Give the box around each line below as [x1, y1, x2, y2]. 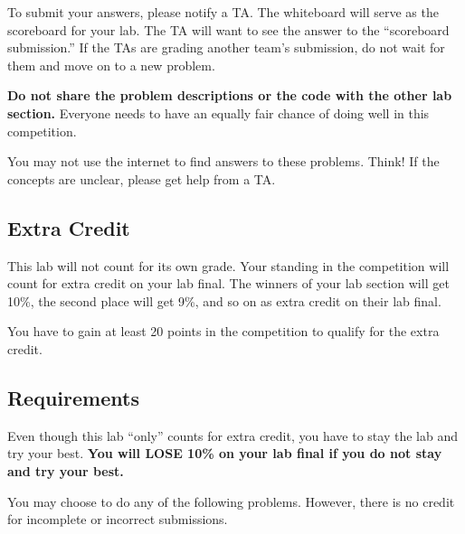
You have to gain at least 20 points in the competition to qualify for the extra [7, 322, 440, 341]
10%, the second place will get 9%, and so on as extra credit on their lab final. [7, 291, 441, 310]
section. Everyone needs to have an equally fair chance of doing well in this [7, 103, 430, 122]
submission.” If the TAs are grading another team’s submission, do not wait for [7, 38, 445, 57]
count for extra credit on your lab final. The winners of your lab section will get [7, 274, 450, 293]
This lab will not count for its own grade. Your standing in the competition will [7, 256, 450, 275]
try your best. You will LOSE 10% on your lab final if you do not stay [7, 444, 442, 463]
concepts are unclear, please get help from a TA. [7, 169, 276, 188]
